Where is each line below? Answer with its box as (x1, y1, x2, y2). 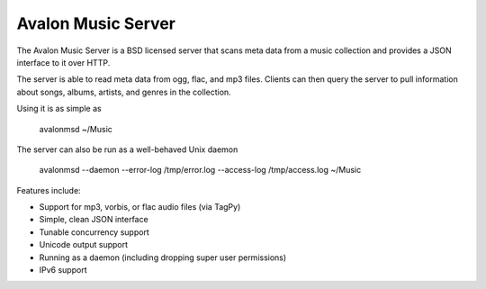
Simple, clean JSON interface (39, 214, 148, 225)
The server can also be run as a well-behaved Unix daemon (16, 144, 238, 155)
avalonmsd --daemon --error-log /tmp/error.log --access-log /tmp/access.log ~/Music (39, 165, 362, 176)
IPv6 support (39, 265, 87, 275)
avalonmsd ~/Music (39, 123, 112, 134)
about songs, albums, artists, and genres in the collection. (16, 86, 231, 97)
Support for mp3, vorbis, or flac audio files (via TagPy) (39, 202, 241, 212)
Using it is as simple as (16, 104, 103, 114)
